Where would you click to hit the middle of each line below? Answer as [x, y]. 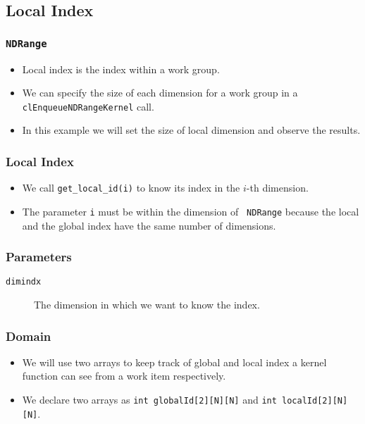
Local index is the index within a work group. [121, 69]
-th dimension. [277, 188]
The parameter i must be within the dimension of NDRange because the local [191, 211]
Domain [29, 336]
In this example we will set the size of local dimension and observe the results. [191, 130]
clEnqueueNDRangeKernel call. [88, 106]
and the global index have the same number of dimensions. [149, 225]
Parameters [39, 257]
